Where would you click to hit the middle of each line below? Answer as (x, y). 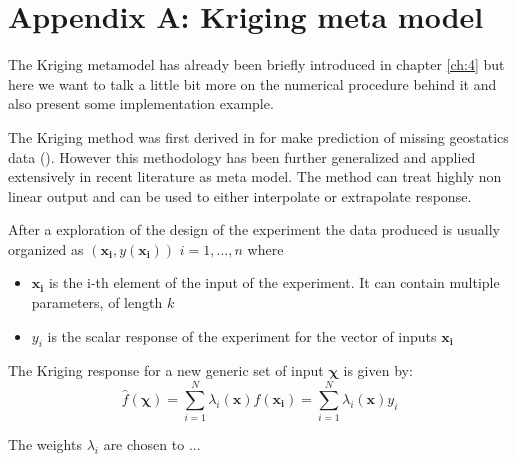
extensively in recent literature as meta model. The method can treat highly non (255, 176)
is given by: (378, 370)
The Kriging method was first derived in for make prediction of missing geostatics (258, 136)
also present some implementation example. (141, 103)
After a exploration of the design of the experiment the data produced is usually (254, 229)
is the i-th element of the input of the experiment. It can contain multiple (274, 282)
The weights (45, 444)
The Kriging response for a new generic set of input (166, 370)
